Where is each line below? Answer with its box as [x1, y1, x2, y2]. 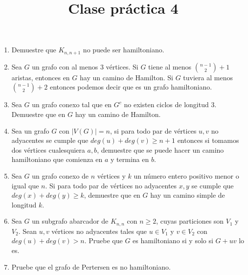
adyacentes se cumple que [11, 135, 89, 145]
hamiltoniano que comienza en [11, 154, 103, 164]
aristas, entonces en [11, 72, 70, 82]
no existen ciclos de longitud [124, 99, 209, 110]
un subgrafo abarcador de [32, 216, 109, 226]
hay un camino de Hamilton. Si [80, 72, 173, 82]
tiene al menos [148, 61, 192, 71]
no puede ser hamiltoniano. [83, 45, 164, 55]
